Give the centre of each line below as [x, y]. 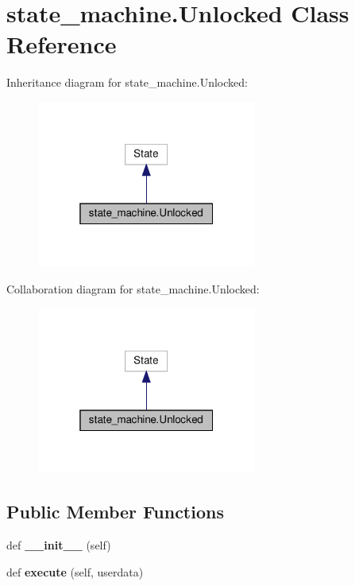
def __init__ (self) [59, 544]
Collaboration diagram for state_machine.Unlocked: [133, 289]
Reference [62, 44]
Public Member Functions [115, 512]
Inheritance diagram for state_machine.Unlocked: [127, 82]
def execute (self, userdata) [75, 571]
